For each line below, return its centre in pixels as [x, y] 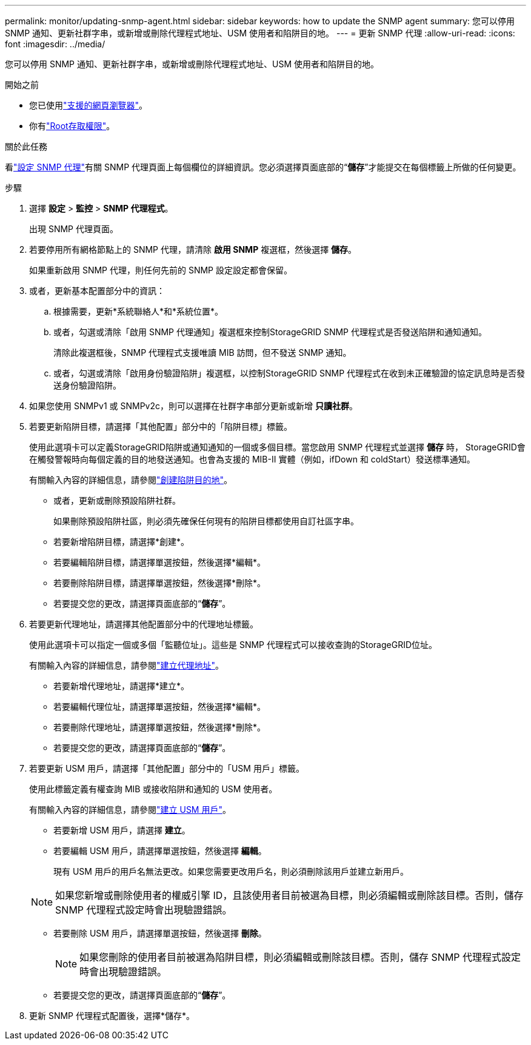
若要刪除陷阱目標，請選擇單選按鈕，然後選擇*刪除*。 [160, 583]
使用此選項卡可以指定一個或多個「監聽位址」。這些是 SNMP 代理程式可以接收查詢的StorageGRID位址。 [233, 645]
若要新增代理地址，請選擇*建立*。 [122, 686]
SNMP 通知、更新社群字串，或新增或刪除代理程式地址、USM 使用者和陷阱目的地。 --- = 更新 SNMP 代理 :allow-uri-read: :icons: [260, 33]
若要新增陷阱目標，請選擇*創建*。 [122, 542]
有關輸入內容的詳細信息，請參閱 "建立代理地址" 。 [127, 665]
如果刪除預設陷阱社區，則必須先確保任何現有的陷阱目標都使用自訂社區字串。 [206, 521]
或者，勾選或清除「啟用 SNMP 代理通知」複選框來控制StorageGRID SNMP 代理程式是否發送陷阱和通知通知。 [270, 332]
